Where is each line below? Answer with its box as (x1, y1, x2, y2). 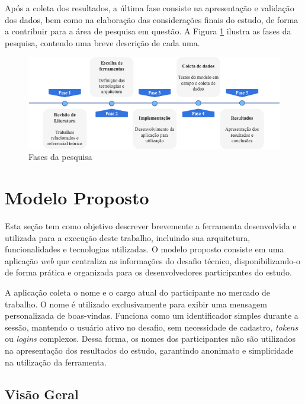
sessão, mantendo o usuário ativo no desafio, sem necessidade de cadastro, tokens (5, 320, 298, 333)
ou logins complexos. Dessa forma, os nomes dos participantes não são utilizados (5, 332, 296, 345)
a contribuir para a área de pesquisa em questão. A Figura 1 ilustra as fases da (5, 25, 291, 37)
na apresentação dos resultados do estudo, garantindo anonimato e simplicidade (5, 344, 294, 356)
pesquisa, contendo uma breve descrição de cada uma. (5, 36, 200, 49)
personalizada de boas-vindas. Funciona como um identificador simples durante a (5, 309, 298, 322)
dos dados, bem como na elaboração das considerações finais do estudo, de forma (5, 13, 298, 25)
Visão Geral (5, 384, 79, 403)
